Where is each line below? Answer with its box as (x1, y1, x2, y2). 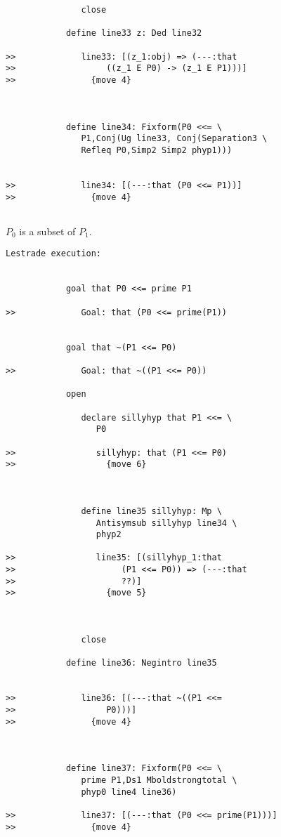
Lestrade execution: (6, 249, 102, 259)
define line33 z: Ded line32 (65, 28, 202, 39)
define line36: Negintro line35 (65, 658, 217, 668)
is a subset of (19, 223, 76, 238)
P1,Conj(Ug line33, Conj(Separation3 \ (81, 133, 268, 144)
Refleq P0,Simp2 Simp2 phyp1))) (81, 145, 233, 155)
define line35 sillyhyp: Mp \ (81, 506, 222, 516)
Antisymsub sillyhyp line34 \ (96, 518, 237, 528)
